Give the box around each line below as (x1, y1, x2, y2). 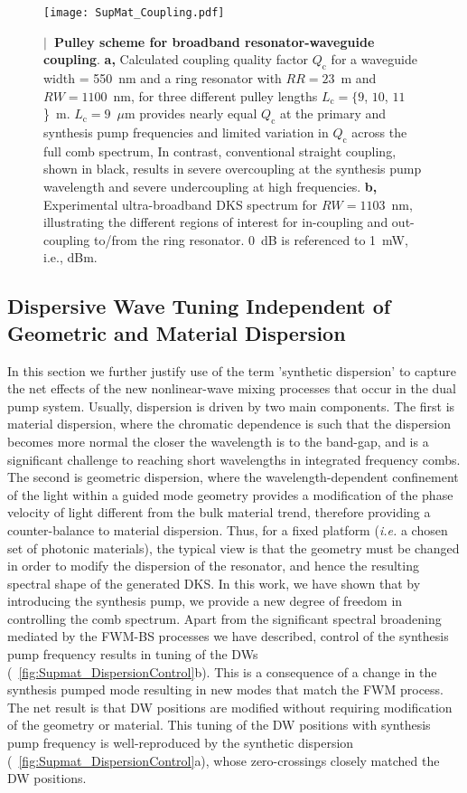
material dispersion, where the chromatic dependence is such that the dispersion (7, 414, 452, 433)
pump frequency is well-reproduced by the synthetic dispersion (7, 733, 354, 752)
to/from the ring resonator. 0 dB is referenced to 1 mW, (94, 230, 408, 249)
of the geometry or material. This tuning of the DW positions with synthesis (7, 715, 431, 734)
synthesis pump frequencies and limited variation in (43, 123, 329, 142)
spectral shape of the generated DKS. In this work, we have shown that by (7, 573, 421, 592)
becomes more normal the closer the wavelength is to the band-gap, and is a (7, 431, 429, 450)
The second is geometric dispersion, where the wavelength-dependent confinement (7, 467, 459, 486)
